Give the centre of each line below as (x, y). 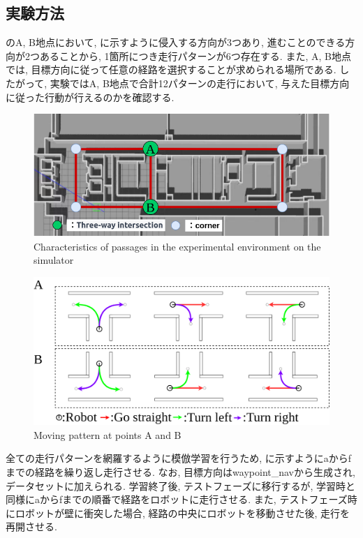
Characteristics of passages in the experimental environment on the (177, 246)
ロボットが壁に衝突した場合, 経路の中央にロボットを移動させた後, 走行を (183, 513)
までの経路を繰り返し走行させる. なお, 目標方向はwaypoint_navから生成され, (180, 471)
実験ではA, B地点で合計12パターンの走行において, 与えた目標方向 (200, 83)
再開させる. (31, 526)
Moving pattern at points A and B (108, 434)
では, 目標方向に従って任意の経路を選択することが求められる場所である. (171, 69)
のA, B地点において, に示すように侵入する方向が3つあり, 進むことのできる (176, 42)
